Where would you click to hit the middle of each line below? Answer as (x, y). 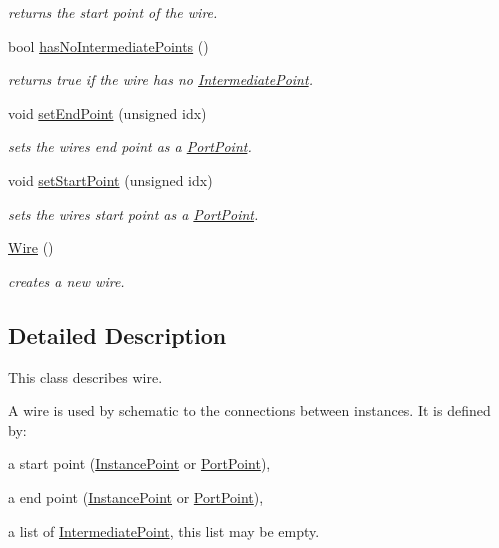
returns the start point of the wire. (113, 12)
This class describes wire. (85, 376)
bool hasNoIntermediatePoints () (108, 45)
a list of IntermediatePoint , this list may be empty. (164, 530)
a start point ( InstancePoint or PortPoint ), (139, 463)
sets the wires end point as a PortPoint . (130, 146)
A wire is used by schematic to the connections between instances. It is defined (249, 410)
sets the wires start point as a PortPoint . (133, 213)
